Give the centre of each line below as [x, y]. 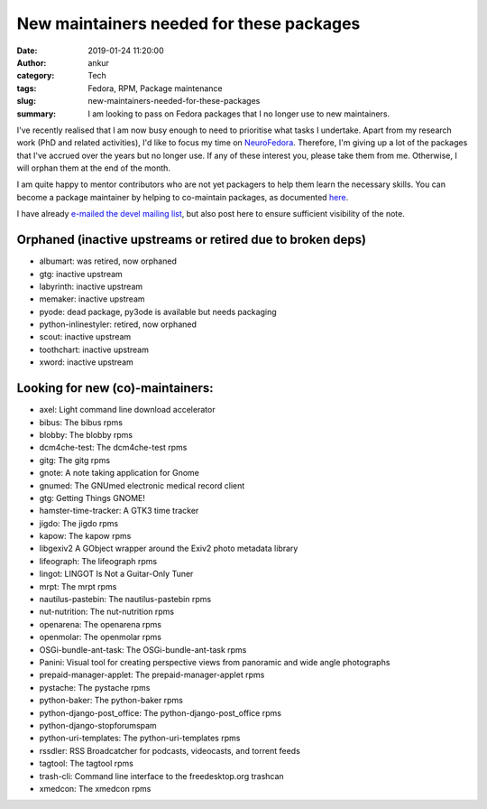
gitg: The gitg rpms [75, 460]
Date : [27, 51]
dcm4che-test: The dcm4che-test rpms [113, 448]
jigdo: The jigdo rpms [79, 523]
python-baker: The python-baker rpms [111, 701]
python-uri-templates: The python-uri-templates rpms [140, 738]
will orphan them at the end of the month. [94, 168]
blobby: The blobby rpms [86, 434]
